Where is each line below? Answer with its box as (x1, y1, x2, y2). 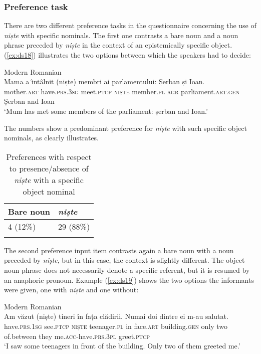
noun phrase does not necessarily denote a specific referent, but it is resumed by (4, 264, 250, 275)
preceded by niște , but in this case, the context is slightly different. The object (4, 255, 245, 265)
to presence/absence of (9, 162, 89, 174)
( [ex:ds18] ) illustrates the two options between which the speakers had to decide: (4, 50, 251, 60)
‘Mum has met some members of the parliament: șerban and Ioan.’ (4, 105, 208, 116)
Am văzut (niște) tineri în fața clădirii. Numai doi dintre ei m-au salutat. (4, 311, 228, 321)
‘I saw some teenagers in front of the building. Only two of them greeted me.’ (4, 340, 240, 351)
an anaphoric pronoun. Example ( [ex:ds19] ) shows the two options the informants (4, 274, 254, 285)
